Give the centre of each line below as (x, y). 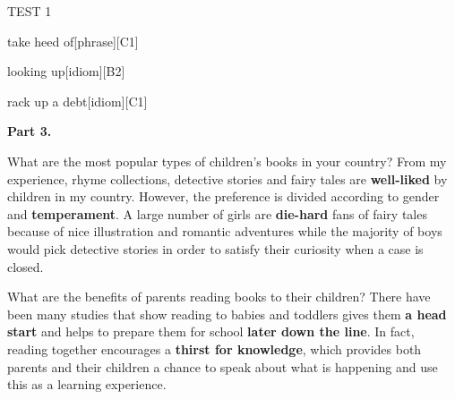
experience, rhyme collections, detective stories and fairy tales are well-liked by (227, 178)
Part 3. (30, 131)
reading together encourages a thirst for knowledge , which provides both (215, 348)
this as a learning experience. (87, 384)
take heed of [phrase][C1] (73, 41)
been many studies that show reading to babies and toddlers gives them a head (227, 314)
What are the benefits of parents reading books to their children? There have (219, 297)
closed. (26, 266)
